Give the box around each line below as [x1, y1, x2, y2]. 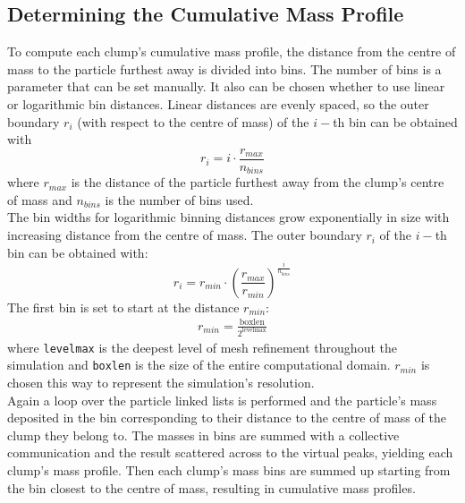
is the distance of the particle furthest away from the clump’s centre [71, 173, 444, 192]
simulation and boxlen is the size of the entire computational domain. [7, 355, 391, 374]
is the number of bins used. [105, 190, 254, 209]
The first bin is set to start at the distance [7, 297, 240, 316]
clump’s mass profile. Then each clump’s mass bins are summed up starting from [7, 460, 451, 479]
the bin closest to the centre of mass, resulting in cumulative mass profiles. [7, 478, 416, 497]
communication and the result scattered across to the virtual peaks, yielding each [7, 443, 453, 462]
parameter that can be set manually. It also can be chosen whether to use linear [7, 77, 445, 96]
